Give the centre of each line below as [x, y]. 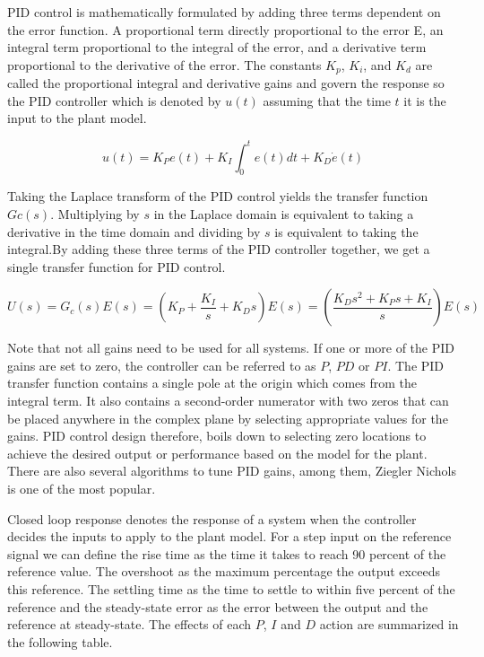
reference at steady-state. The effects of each [130, 624]
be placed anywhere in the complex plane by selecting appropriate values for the [228, 418]
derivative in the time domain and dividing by [134, 231]
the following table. [60, 641]
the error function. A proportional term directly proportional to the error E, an [225, 29]
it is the [425, 100]
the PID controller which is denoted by [114, 100]
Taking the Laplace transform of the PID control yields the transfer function [218, 196]
